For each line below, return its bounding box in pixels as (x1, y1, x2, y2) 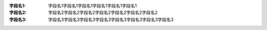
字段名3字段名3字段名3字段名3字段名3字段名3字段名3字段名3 (48, 16, 174, 22)
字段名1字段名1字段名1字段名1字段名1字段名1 (48, 3, 137, 8)
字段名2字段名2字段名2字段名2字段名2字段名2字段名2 (48, 10, 158, 16)
